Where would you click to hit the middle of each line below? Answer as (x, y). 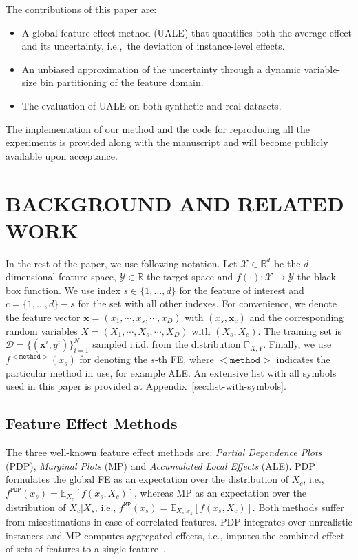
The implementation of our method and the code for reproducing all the (158, 128)
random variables (42, 330)
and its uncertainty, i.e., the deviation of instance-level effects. (153, 46)
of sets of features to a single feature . (86, 549)
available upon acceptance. (62, 155)
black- (326, 277)
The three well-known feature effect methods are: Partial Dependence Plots (164, 452)
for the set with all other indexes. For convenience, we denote (207, 303)
